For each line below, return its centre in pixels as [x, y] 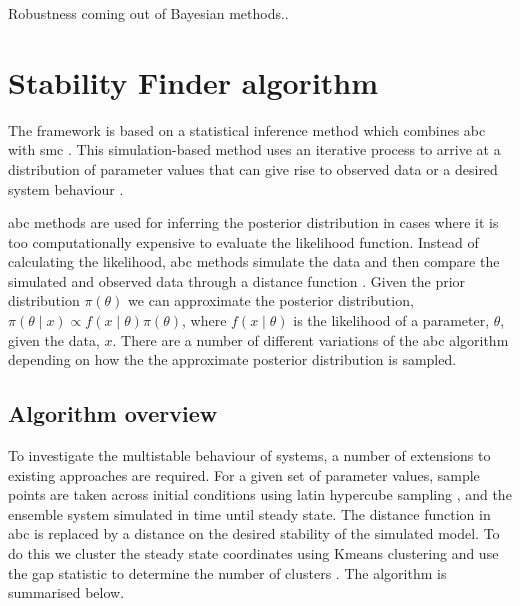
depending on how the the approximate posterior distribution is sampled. [232, 359]
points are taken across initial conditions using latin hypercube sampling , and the [260, 494]
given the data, [54, 339]
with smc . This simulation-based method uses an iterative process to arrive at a [254, 149]
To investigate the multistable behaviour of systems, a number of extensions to [249, 455]
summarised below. [66, 592]
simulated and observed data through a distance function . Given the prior [237, 280]
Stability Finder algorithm [193, 81]
